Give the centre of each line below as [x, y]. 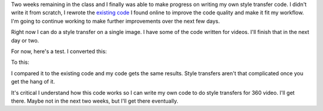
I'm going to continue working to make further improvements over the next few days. [115, 21]
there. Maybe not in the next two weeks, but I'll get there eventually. [95, 101]
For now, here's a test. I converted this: [59, 51]
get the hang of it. [33, 82]
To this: [20, 62]
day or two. [25, 40]
